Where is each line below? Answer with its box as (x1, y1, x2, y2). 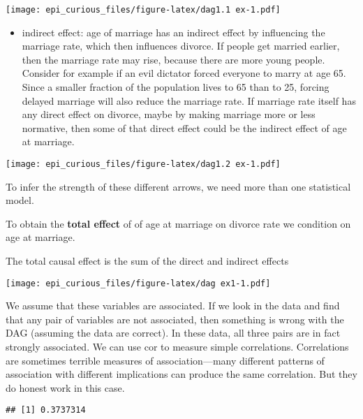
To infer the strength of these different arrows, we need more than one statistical (6, 179, 351, 193)
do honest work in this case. (6, 380, 125, 395)
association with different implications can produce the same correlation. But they (6, 367, 357, 381)
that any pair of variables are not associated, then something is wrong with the (6, 311, 344, 326)
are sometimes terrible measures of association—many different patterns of (6, 353, 325, 367)
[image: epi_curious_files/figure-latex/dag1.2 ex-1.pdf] (6, 159, 281, 169)
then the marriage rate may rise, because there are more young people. (22, 52, 325, 66)
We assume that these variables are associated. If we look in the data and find (6, 298, 340, 313)
